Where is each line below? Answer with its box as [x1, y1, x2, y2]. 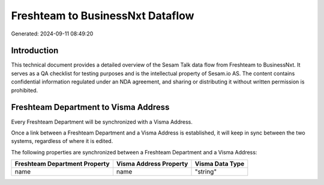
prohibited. [11, 86, 38, 94]
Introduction [11, 46, 59, 56]
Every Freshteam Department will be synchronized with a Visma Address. [11, 118, 193, 126]
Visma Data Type [194, 160, 245, 168]
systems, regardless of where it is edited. [11, 138, 113, 145]
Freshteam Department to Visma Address [11, 102, 170, 112]
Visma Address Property [116, 160, 188, 168]
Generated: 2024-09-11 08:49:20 [11, 30, 94, 37]
